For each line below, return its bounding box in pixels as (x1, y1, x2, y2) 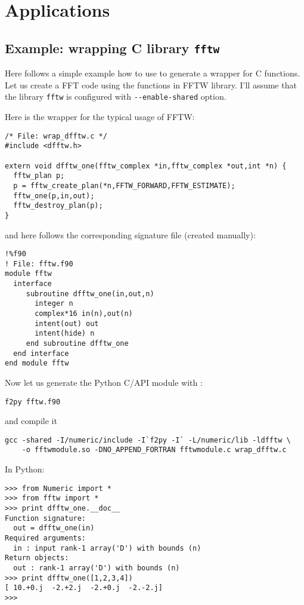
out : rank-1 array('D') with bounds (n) (13, 563, 180, 572)
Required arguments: (5, 534, 86, 542)
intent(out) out (35, 319, 99, 328)
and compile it (5, 414, 57, 427)
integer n (35, 299, 73, 308)
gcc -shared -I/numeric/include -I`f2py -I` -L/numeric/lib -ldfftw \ (5, 435, 291, 444)
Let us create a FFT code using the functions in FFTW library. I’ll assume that (5, 78, 297, 91)
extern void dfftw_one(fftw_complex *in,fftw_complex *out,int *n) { (5, 161, 287, 170)
